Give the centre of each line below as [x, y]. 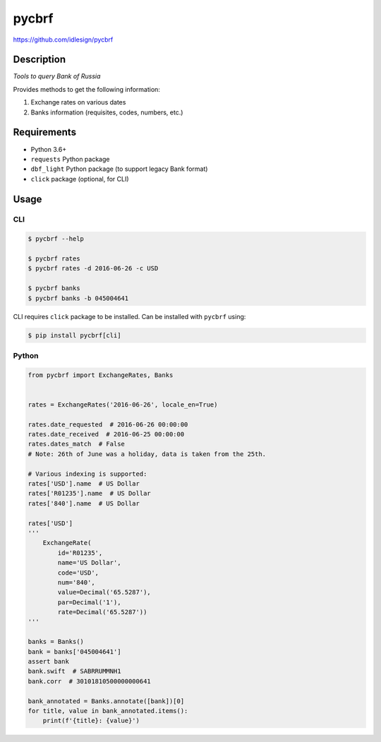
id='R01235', [80, 553]
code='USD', [78, 573]
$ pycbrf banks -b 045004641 [78, 298]
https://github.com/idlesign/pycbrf [63, 40]
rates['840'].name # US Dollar [84, 503]
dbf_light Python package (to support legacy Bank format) [119, 169]
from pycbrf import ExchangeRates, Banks [101, 375]
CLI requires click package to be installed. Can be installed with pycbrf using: [129, 316]
